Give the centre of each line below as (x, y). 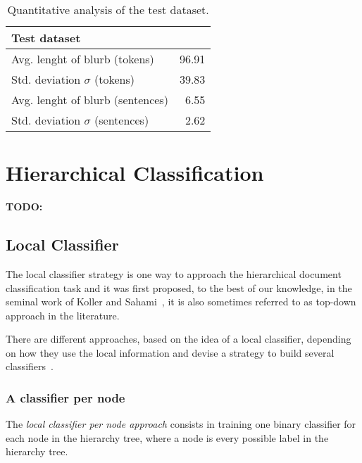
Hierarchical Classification (135, 173)
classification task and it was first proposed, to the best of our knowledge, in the (179, 287)
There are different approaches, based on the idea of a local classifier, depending (179, 339)
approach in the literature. (63, 315)
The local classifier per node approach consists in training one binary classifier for (181, 424)
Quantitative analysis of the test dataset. (108, 9)
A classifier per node (65, 398)
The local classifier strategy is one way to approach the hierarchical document (174, 273)
